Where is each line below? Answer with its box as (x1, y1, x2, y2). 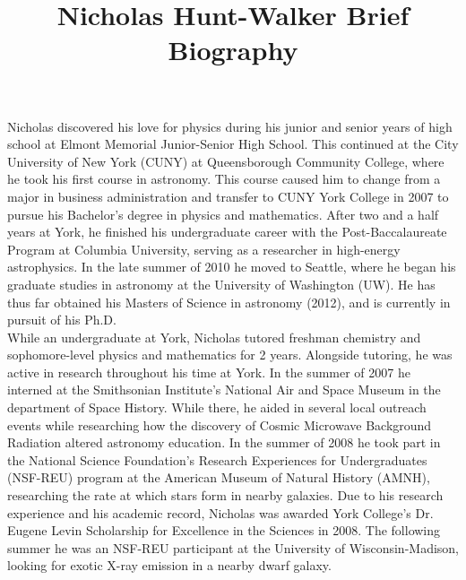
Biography (168, 31, 298, 68)
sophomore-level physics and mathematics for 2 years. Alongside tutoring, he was (7, 345, 453, 364)
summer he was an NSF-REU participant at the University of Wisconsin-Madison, (7, 538, 459, 557)
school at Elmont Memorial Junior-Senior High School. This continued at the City (7, 134, 459, 153)
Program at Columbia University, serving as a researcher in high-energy (7, 239, 401, 258)
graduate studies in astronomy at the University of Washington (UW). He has (7, 274, 436, 293)
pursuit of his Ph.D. (7, 310, 116, 329)
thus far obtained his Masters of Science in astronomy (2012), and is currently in (7, 292, 451, 311)
